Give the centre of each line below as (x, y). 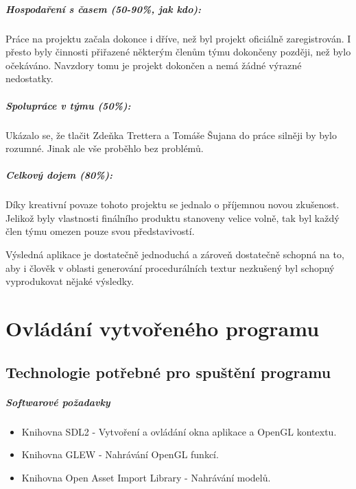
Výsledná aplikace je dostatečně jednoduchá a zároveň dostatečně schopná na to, (175, 254)
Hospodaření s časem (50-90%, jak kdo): (104, 9)
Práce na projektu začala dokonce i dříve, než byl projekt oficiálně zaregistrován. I (178, 38)
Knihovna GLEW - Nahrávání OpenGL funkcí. (120, 454)
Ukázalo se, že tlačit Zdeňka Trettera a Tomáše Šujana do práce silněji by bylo (171, 135)
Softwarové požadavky (58, 402)
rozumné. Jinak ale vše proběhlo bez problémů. (105, 148)
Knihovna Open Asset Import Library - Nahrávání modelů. (146, 477)
